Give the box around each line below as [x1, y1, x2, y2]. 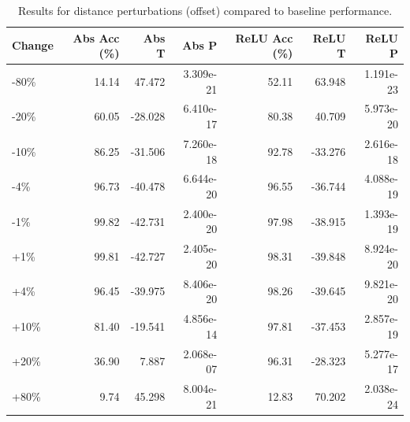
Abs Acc [73, 29, 120, 46]
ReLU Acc [235, 29, 293, 46]
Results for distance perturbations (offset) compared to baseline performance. [17, 2, 393, 18]
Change [12, 37, 54, 54]
